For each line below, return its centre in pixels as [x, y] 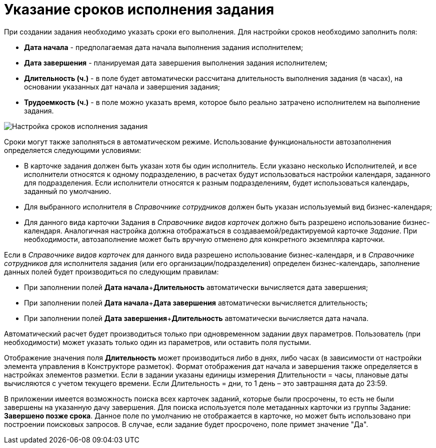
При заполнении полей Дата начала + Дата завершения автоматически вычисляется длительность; [196, 302]
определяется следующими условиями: [73, 150]
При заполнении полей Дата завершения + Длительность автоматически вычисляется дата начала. [196, 318]
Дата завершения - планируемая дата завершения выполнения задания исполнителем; [176, 62]
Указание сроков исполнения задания [139, 9]
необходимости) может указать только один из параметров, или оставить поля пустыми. [158, 342]
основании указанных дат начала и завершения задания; [122, 86]
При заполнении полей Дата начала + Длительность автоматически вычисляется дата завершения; [196, 287]
